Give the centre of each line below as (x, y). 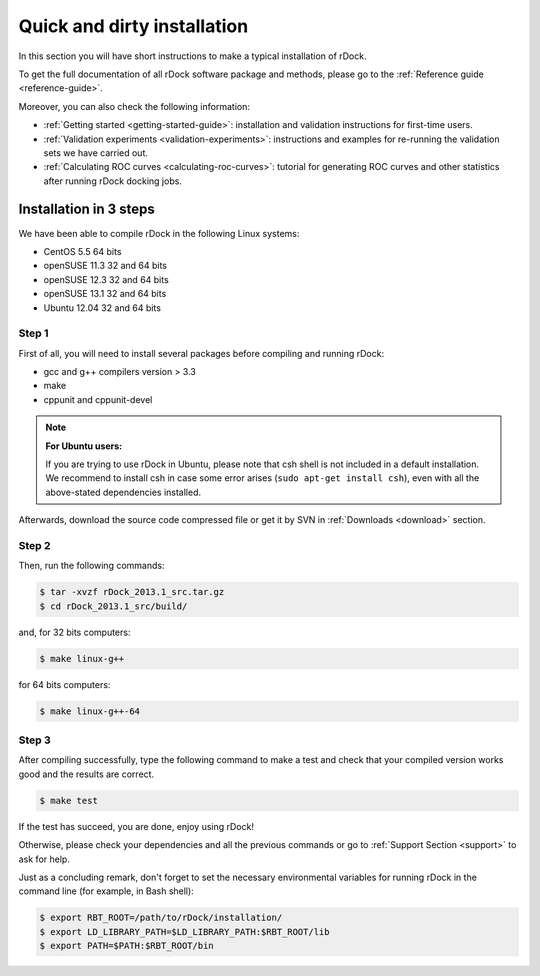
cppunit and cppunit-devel (98, 399)
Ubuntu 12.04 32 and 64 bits (102, 307)
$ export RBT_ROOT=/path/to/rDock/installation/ (161, 918)
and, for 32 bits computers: (74, 632)
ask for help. (44, 859)
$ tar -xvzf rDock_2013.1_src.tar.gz (132, 592)
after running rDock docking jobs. (112, 181)
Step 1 (33, 333)
